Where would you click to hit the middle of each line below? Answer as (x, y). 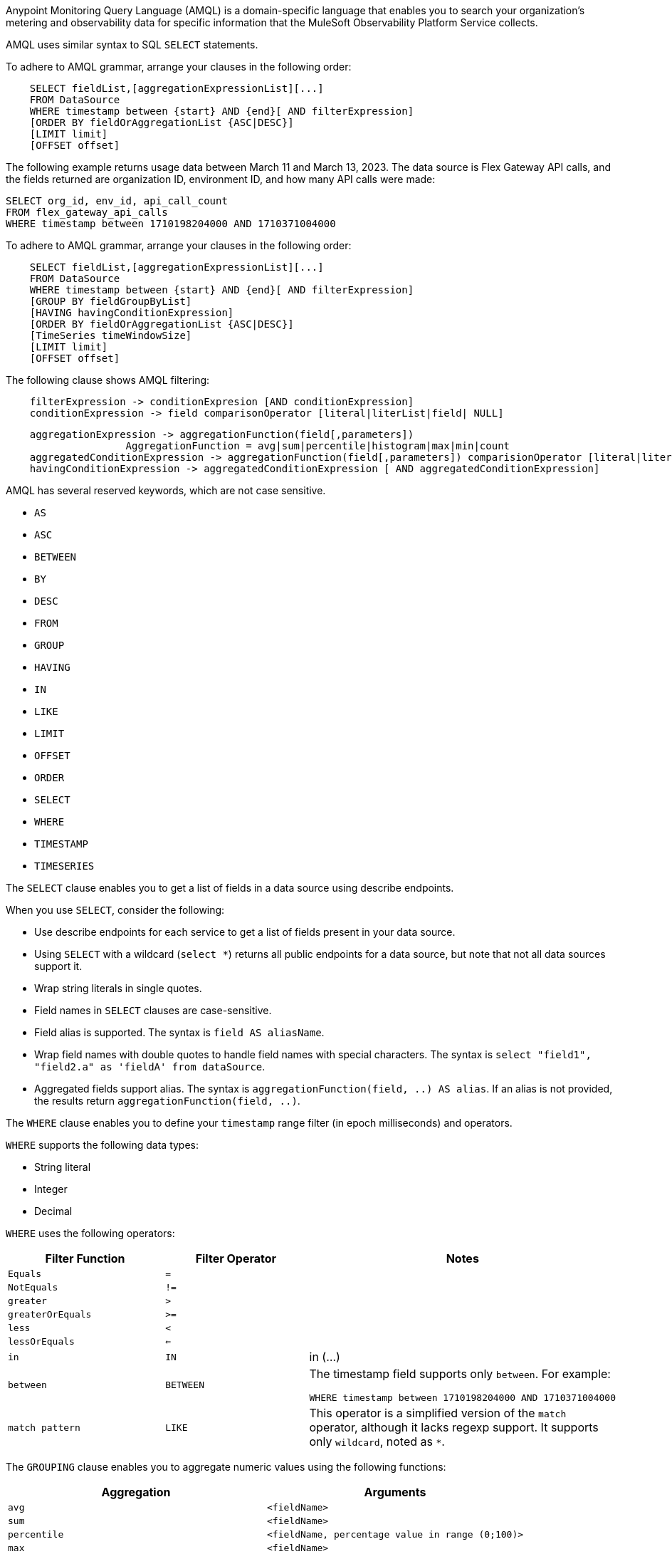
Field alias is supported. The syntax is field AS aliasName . (179, 1032)
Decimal (53, 1211)
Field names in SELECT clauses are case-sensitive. (153, 1010)
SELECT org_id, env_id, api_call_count (117, 201)
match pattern (44, 1427)
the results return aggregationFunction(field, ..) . (167, 1101)
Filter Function (85, 1258)
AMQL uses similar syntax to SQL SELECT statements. (132, 45)
